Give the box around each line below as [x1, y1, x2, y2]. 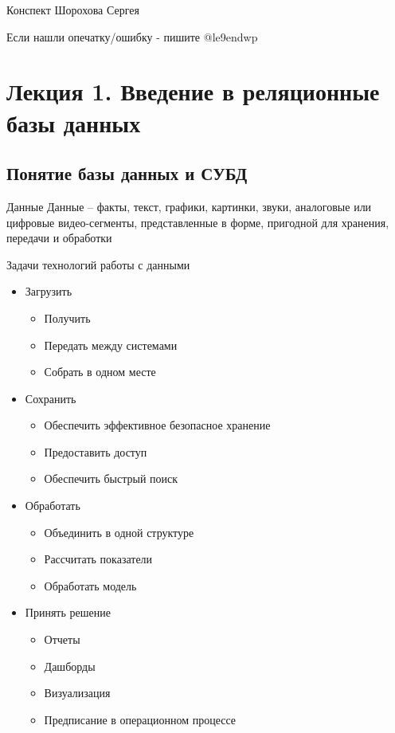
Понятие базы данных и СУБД [6, 161, 248, 186]
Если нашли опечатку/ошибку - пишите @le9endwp [6, 28, 258, 45]
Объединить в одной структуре [44, 523, 194, 540]
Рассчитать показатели [44, 551, 153, 567]
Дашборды [44, 657, 96, 674]
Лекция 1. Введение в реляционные [6, 75, 380, 108]
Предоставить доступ [44, 443, 147, 460]
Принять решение [25, 604, 111, 621]
